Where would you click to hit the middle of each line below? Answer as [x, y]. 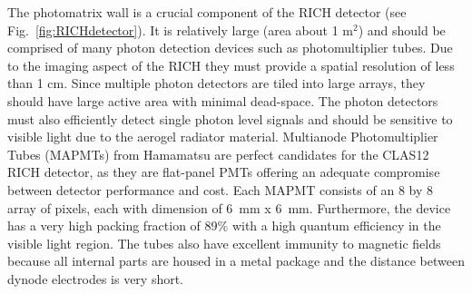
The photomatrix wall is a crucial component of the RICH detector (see [207, 12]
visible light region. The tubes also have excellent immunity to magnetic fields [224, 243]
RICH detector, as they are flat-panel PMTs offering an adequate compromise [224, 172]
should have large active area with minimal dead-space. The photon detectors [223, 100]
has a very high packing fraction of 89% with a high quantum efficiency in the [224, 225]
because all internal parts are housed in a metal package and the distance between [236, 261]
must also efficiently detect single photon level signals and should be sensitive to [230, 118]
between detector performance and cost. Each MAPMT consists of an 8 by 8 [220, 189]
